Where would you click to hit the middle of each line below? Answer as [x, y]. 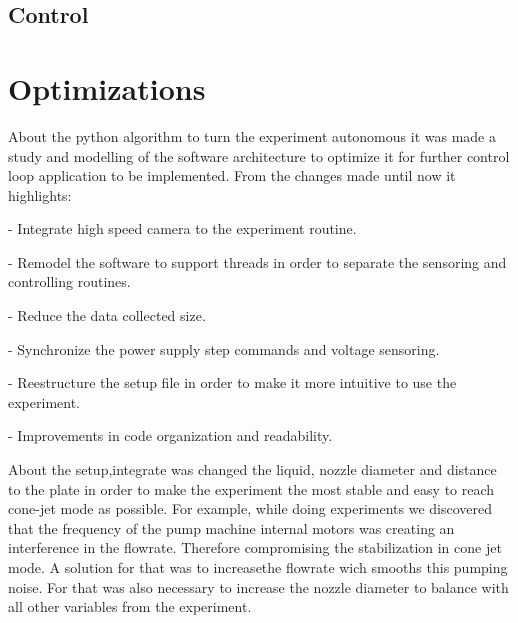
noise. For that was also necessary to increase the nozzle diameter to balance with [258, 586]
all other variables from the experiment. [130, 606]
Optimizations [107, 87]
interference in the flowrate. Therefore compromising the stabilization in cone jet [255, 547]
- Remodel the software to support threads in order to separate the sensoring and [257, 261]
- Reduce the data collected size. [107, 315]
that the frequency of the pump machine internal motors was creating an [231, 527]
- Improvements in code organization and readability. [170, 435]
